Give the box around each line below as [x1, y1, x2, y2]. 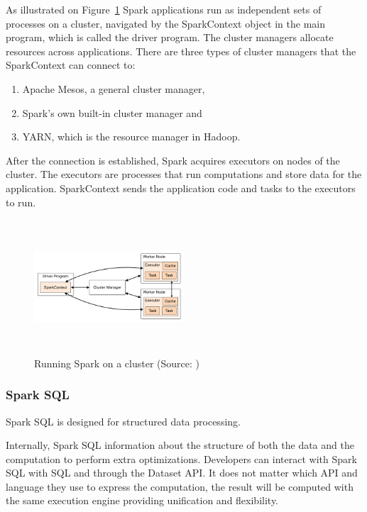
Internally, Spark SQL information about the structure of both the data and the [6, 438, 354, 452]
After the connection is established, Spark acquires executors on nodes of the [6, 152, 340, 167]
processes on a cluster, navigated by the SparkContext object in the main [6, 16, 325, 30]
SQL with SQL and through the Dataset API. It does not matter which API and [6, 465, 358, 480]
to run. [6, 194, 36, 209]
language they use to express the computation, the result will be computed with [6, 479, 354, 494]
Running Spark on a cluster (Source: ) [34, 355, 199, 370]
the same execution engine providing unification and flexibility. [6, 493, 279, 508]
